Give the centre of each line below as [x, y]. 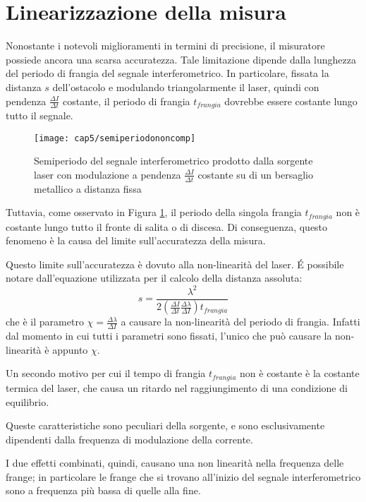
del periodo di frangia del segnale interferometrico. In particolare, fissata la [167, 73]
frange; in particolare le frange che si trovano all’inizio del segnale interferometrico [183, 476]
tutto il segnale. [39, 115]
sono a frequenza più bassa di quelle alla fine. [103, 490]
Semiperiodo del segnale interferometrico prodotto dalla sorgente [173, 161]
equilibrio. [28, 401]
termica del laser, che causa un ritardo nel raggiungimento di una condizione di [177, 387]
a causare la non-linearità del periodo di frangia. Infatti [240, 322]
